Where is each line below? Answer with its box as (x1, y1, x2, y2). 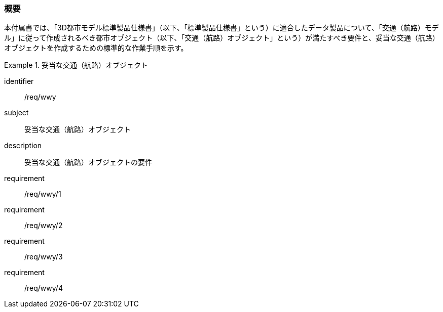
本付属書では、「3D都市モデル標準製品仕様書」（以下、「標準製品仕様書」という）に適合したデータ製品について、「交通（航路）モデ (4, 23, 439, 32)
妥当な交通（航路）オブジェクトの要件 (24, 158, 152, 167)
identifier (4, 77, 34, 86)
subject (4, 108, 29, 117)
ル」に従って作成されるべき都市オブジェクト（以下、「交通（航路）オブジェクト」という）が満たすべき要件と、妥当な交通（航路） (4, 33, 439, 42)
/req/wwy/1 (24, 190, 61, 199)
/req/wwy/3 (24, 252, 63, 261)
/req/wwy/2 (24, 221, 63, 230)
